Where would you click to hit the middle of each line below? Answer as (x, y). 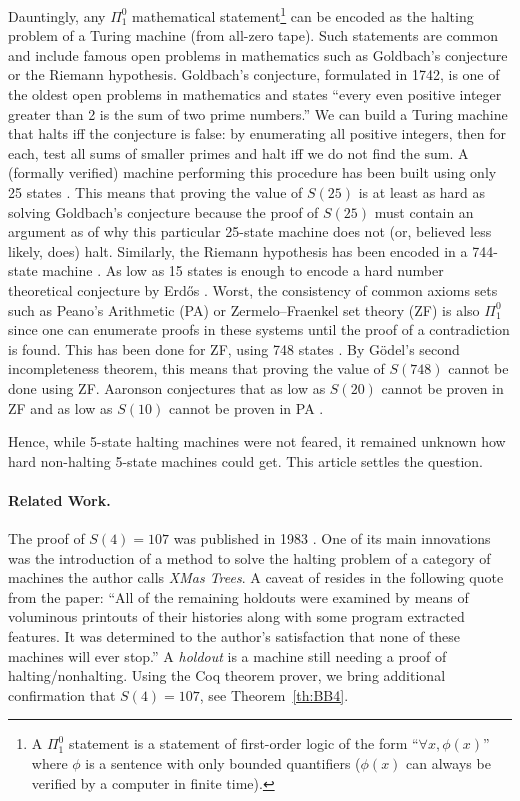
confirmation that (62, 694)
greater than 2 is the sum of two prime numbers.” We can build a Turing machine (258, 113)
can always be (448, 763)
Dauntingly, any (57, 15)
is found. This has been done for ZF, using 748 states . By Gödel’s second (234, 348)
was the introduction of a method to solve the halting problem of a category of (249, 557)
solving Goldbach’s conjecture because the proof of (163, 211)
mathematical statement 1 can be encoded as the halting (303, 14)
